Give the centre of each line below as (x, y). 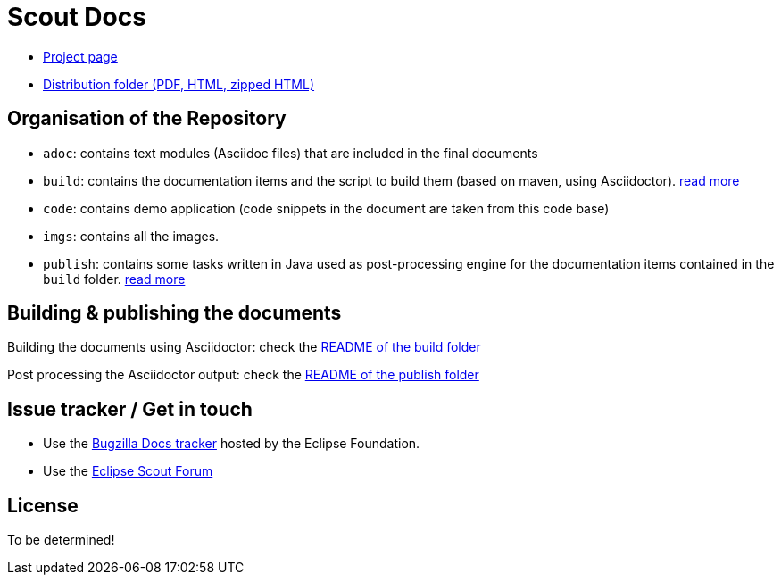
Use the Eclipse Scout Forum (128, 471)
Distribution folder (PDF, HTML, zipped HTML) (179, 84)
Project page (80, 56)
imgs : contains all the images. (131, 236)
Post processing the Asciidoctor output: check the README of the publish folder (243, 375)
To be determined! (61, 540)
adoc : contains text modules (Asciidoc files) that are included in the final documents (291, 153)
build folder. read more (114, 279)
